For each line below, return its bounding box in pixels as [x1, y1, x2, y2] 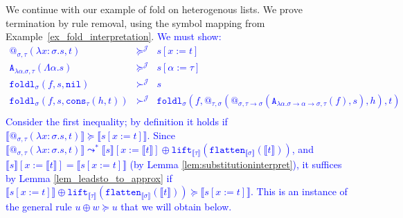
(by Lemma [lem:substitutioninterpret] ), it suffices [129, 156, 342, 171]
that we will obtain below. [120, 199, 232, 214]
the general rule [6, 199, 72, 214]
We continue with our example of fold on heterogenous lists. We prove [6, 2, 303, 16]
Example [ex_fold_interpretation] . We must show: [6, 29, 222, 44]
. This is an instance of [250, 184, 348, 199]
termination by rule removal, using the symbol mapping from [6, 15, 265, 30]
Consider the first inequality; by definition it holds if [6, 113, 228, 128]
